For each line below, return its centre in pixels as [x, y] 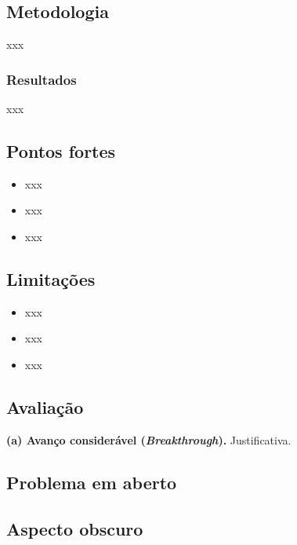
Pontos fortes [61, 151]
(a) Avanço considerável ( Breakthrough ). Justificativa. [149, 439]
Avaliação [45, 406]
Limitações [51, 278]
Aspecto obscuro [75, 528]
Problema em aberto [92, 482]
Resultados [42, 79]
